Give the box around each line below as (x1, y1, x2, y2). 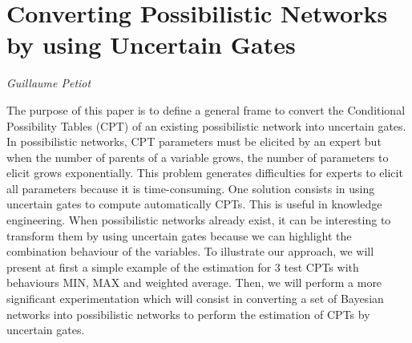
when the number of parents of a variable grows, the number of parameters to (6, 148, 389, 165)
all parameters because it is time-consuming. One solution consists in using (6, 180, 375, 196)
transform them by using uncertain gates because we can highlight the (6, 227, 352, 244)
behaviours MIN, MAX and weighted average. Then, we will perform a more (6, 274, 382, 291)
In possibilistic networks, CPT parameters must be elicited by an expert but (6, 133, 382, 150)
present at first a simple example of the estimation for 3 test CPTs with (6, 258, 359, 275)
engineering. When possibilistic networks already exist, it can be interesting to (6, 212, 391, 228)
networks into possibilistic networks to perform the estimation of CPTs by (6, 305, 370, 322)
